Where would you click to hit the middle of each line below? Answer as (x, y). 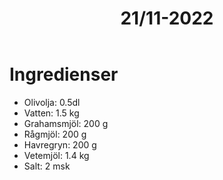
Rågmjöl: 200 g (55, 134)
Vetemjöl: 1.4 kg (56, 155)
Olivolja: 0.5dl (52, 102)
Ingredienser (64, 74)
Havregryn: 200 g (60, 144)
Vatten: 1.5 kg (51, 113)
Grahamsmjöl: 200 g (66, 123)
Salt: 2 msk (47, 166)
